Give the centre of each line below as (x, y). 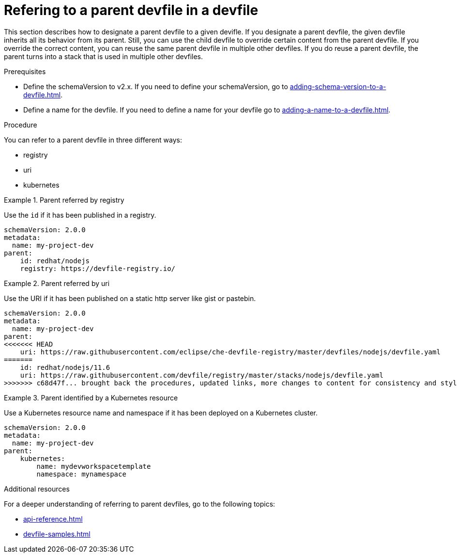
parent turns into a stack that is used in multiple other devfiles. (104, 56)
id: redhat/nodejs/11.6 (65, 367)
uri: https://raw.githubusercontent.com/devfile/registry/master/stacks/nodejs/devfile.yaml (202, 375)
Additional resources (37, 489)
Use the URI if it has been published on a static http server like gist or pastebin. (130, 298)
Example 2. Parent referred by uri (57, 283)
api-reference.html (53, 519)
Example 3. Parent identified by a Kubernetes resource (91, 398)
